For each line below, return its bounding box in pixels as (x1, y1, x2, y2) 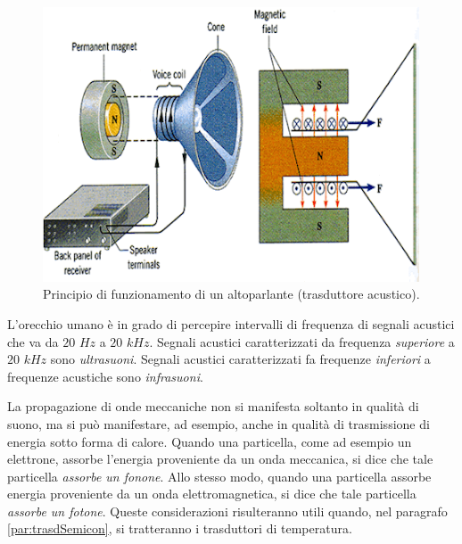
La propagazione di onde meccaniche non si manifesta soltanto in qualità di (7, 397, 419, 416)
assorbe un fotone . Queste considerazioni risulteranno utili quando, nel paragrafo (7, 501, 448, 520)
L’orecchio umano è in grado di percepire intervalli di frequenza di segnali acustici (7, 314, 455, 333)
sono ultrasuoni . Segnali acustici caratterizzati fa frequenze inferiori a (50, 350, 431, 368)
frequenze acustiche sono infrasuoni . (7, 367, 203, 385)
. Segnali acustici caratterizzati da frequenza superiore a (149, 332, 455, 350)
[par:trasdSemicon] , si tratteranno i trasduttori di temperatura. (7, 519, 352, 538)
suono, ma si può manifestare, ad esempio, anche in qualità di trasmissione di (7, 414, 430, 433)
